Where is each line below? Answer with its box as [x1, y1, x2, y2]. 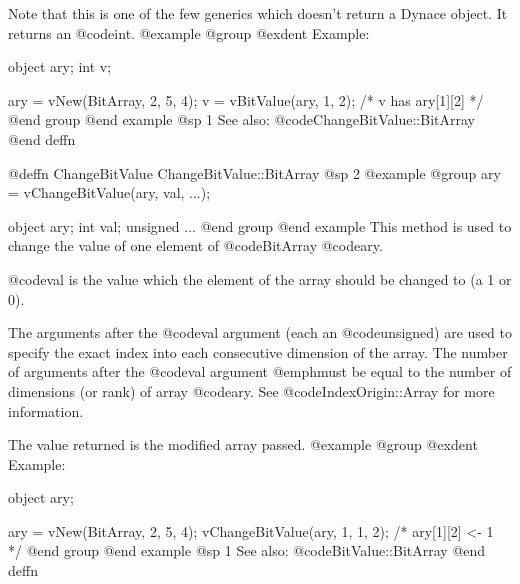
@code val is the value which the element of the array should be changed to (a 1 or [8, 268, 512, 289]
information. [8, 400, 84, 421]
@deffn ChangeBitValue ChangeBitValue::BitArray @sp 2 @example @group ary [8, 162, 501, 183]
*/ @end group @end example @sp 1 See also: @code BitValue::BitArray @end [8, 540, 486, 561]
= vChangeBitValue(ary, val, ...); [8, 182, 211, 203]
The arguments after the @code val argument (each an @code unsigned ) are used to [8, 322, 512, 343]
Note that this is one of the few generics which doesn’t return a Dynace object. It [8, 3, 508, 23]
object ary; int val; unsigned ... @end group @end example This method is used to [8, 215, 512, 236]
